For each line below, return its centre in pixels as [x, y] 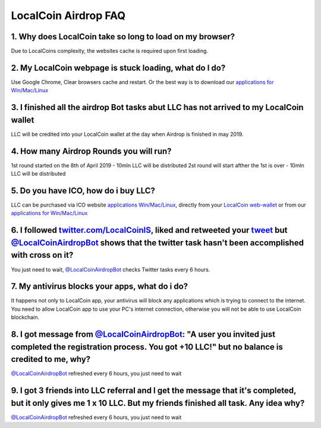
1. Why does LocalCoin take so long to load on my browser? [123, 37]
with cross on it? [42, 255]
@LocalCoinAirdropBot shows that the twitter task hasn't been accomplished [158, 243]
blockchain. [25, 317]
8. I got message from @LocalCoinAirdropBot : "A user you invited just [143, 334]
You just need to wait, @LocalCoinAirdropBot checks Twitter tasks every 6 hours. [111, 269]
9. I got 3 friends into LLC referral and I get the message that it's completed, [154, 391]
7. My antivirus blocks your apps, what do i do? [100, 287]
